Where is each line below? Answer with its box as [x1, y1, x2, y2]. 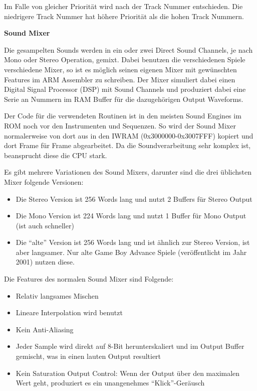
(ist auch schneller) [16, 220, 74, 230]
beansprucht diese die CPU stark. [4, 150, 107, 160]
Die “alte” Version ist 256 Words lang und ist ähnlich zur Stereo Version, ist [16, 237, 250, 247]
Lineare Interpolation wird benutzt [16, 307, 123, 318]
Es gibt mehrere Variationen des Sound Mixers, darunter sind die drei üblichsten [4, 167, 252, 177]
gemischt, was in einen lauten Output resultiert [16, 351, 161, 361]
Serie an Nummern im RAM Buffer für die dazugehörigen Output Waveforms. [4, 93, 243, 104]
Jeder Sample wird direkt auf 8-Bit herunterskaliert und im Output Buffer [16, 341, 244, 351]
